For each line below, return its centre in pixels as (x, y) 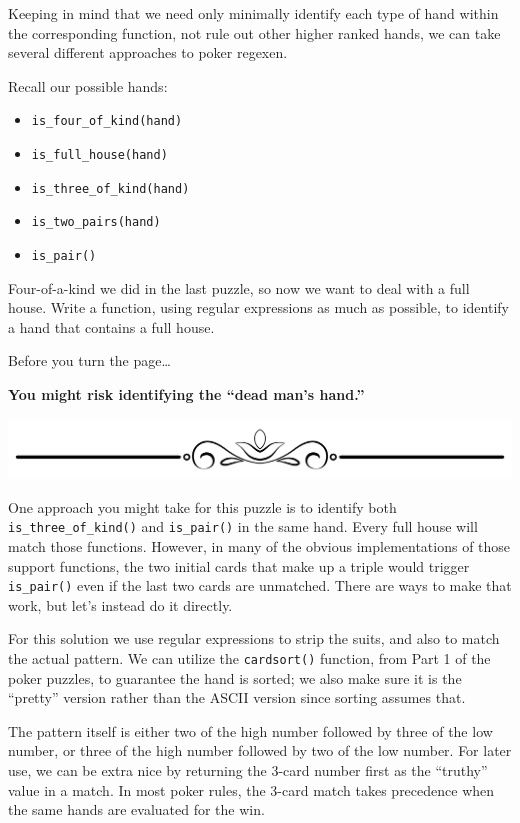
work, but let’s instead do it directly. (120, 604)
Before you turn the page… (89, 360)
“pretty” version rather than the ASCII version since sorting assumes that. (237, 697)
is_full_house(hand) (99, 155)
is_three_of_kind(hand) (110, 188)
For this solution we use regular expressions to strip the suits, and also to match (254, 638)
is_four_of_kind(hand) (107, 121)
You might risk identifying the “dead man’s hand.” (186, 394)
